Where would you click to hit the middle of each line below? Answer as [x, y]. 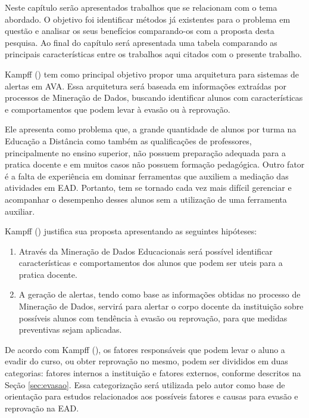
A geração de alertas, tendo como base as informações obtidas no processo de [160, 294]
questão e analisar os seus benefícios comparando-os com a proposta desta [140, 31]
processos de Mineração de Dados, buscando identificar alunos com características [154, 97]
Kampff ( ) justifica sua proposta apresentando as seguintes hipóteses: [131, 231]
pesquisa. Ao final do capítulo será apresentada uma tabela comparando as [141, 42]
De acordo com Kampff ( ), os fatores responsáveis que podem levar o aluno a [145, 349]
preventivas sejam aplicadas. [70, 329]
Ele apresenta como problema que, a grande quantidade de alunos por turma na [151, 129]
